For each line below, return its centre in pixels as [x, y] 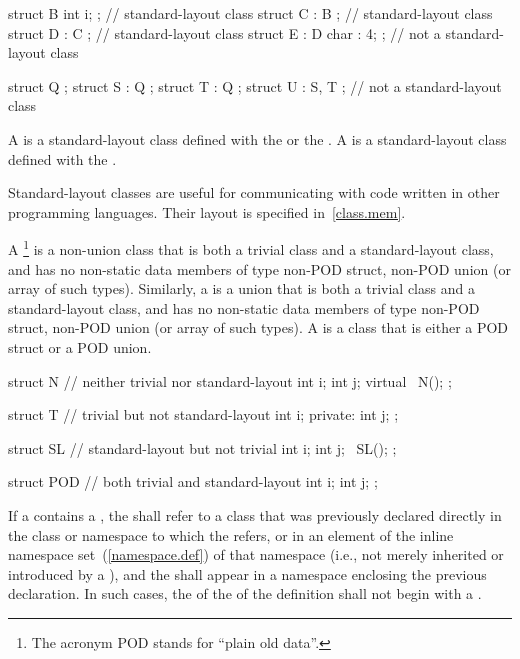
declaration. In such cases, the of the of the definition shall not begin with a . [245, 593]
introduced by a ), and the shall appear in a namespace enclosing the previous [247, 573]
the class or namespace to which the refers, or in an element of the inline [231, 534]
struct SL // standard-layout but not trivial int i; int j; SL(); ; [202, 447]
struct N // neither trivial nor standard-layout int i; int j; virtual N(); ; [230, 380]
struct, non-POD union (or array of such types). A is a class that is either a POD [258, 327]
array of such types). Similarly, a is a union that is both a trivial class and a [241, 288]
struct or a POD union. [80, 346]
